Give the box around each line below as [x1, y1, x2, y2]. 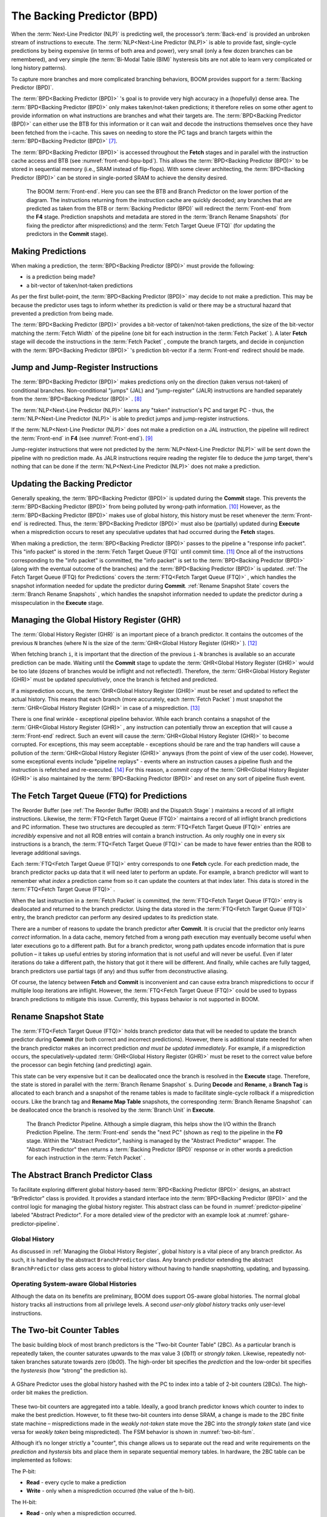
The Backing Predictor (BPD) [11, 9, 158, 22]
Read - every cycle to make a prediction [26, 1478, 127, 1486]
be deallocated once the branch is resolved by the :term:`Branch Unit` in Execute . [11, 1106, 215, 1113]
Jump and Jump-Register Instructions [11, 362, 159, 373]
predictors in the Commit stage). [26, 231, 108, 238]
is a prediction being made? [26, 273, 96, 280]
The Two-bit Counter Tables [11, 1325, 120, 1336]
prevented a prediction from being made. [11, 310, 114, 317]
